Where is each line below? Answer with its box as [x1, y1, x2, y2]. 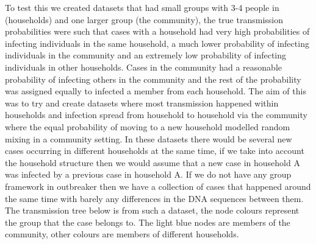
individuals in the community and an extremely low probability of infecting [5, 49, 287, 61]
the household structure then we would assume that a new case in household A [5, 156, 300, 169]
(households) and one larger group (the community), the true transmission [5, 13, 283, 26]
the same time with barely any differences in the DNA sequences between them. [5, 192, 304, 204]
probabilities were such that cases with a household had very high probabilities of [5, 25, 310, 38]
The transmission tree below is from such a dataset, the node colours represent [5, 204, 300, 217]
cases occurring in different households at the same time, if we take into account [5, 144, 304, 157]
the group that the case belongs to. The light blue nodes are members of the [5, 215, 290, 228]
